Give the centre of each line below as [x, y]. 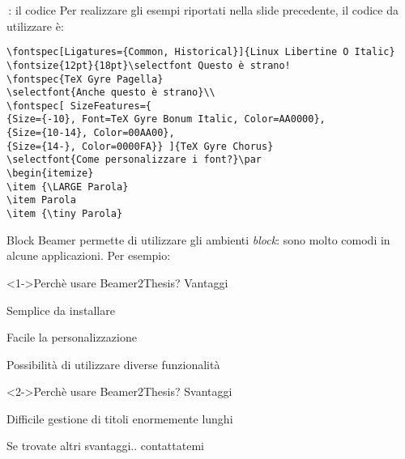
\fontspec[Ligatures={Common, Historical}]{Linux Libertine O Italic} [201, 52]
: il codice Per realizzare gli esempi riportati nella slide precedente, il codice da [203, 10]
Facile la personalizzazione [72, 337]
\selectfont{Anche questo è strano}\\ [111, 93]
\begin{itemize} [50, 174]
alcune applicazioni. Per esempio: [89, 255]
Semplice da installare [61, 310]
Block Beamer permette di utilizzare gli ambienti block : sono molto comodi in [198, 239]
